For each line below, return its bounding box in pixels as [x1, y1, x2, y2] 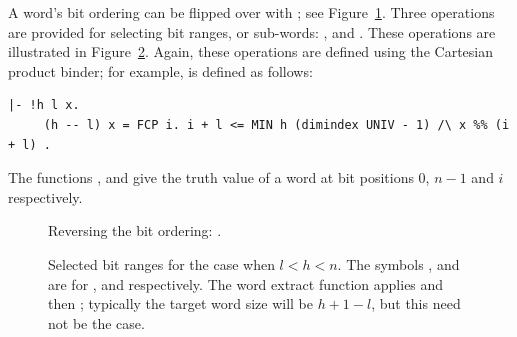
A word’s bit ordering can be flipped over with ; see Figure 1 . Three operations [8, 2, 495, 22]
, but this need [371, 293, 461, 314]
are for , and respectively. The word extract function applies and [48, 273, 444, 294]
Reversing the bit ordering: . [48, 220, 222, 241]
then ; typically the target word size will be [48, 293, 313, 314]
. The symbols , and [337, 253, 460, 274]
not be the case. [48, 312, 145, 333]
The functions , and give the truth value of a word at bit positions [8, 167, 414, 188]
